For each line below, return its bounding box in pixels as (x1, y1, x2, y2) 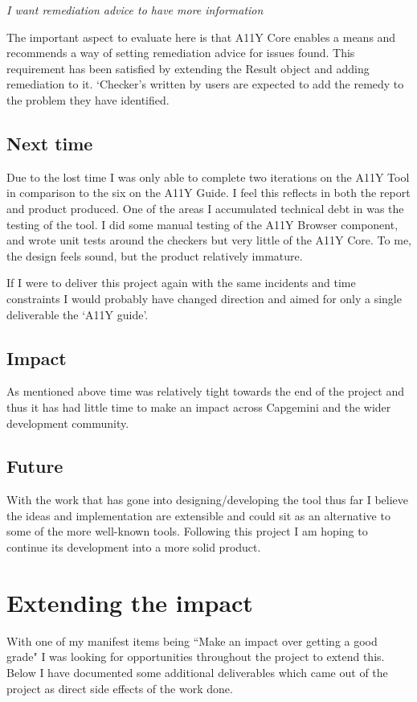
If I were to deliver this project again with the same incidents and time (6, 274, 356, 291)
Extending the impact (6, 585, 253, 618)
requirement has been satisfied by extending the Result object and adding (6, 60, 370, 76)
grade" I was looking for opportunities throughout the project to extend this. (6, 648, 385, 665)
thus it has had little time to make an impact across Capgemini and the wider (6, 398, 391, 415)
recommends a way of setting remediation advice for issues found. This (6, 44, 355, 61)
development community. (6, 414, 129, 431)
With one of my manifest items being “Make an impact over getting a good (6, 632, 378, 649)
